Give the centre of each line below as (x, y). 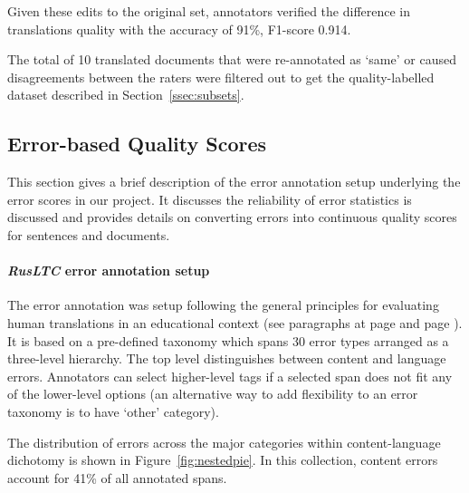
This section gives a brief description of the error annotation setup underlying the (234, 182)
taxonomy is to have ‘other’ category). (113, 411)
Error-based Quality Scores (137, 144)
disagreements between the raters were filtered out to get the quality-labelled (221, 77)
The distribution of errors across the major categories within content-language (224, 442)
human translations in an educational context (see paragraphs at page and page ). (235, 322)
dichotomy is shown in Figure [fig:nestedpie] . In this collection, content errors (223, 460)
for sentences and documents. (89, 234)
